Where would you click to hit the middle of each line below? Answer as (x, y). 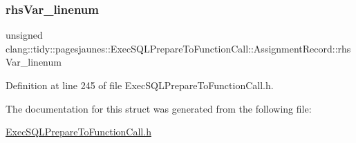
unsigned (24, 35)
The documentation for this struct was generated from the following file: (159, 108)
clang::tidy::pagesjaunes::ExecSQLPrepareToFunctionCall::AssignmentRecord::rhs (178, 48)
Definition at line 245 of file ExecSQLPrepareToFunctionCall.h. (140, 85)
